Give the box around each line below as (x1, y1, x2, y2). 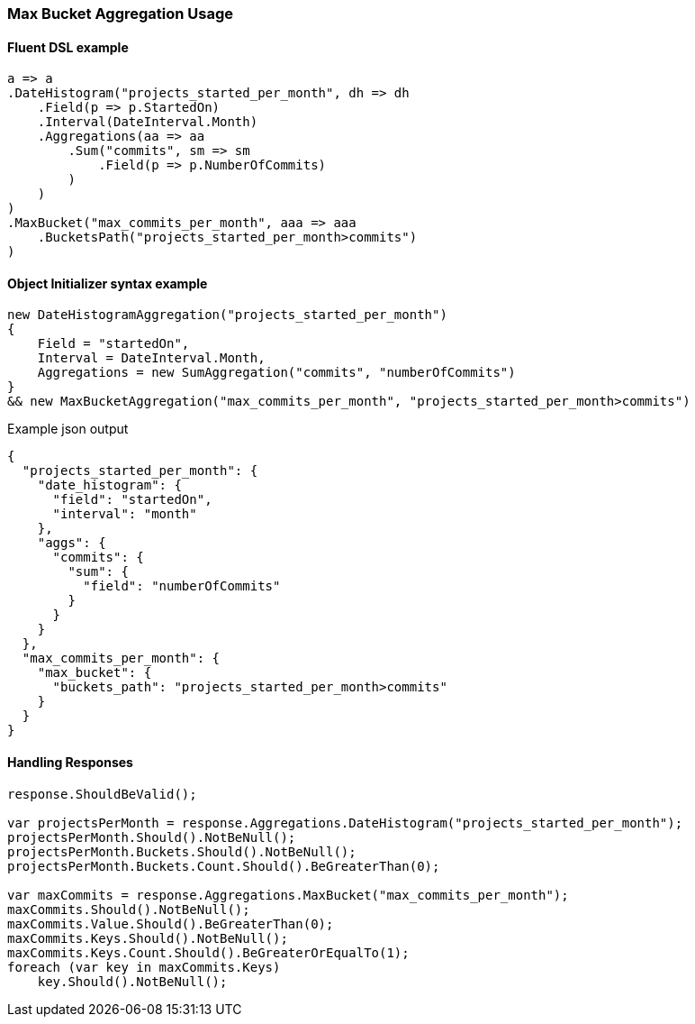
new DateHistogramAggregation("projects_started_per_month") (7, 307, 447, 323)
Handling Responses (7, 754, 133, 771)
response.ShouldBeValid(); (7, 786, 197, 801)
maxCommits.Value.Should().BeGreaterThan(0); (7, 916, 334, 931)
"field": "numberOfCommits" (83, 579, 281, 594)
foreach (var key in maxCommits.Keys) (7, 959, 281, 974)
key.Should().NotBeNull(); (37, 974, 228, 989)
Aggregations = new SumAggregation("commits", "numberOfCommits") (37, 365, 516, 380)
